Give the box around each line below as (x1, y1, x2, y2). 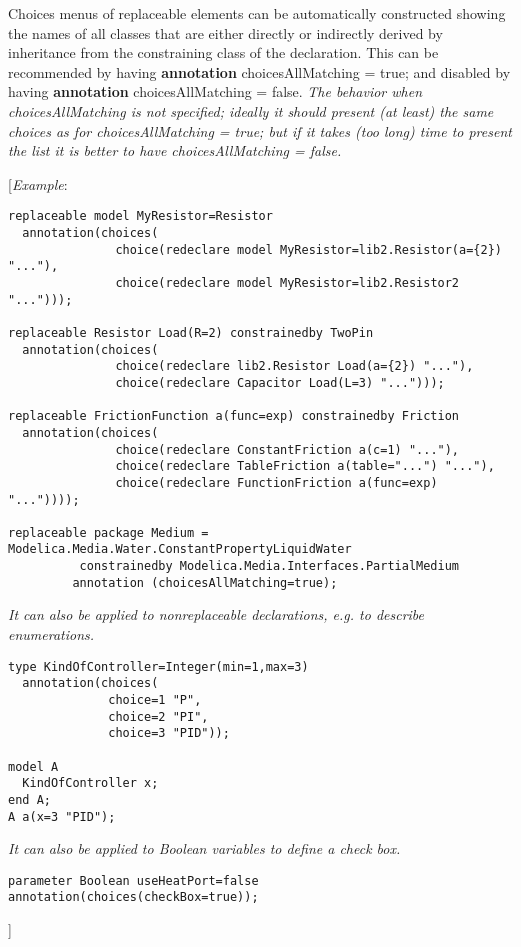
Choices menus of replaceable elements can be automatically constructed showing (8, 3, 506, 23)
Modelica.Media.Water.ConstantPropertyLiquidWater (8, 542, 352, 557)
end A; (8, 792, 51, 807)
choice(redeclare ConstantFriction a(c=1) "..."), (115, 442, 460, 457)
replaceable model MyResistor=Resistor (8, 209, 273, 224)
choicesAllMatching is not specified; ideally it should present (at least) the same (8, 100, 494, 121)
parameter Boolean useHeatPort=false (8, 873, 259, 888)
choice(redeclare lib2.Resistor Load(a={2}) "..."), (115, 359, 474, 374)
